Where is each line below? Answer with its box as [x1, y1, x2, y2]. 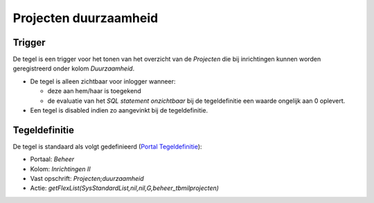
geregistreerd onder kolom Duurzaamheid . [12, 64, 135, 72]
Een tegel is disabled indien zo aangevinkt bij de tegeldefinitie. [30, 106, 208, 115]
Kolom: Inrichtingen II [30, 164, 91, 173]
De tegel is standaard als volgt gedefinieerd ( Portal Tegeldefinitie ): [12, 142, 202, 151]
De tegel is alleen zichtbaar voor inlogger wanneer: [30, 77, 176, 86]
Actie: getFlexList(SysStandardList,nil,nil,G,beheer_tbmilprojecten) [30, 184, 220, 193]
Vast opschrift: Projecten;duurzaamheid [30, 175, 144, 183]
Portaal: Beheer [30, 155, 75, 164]
